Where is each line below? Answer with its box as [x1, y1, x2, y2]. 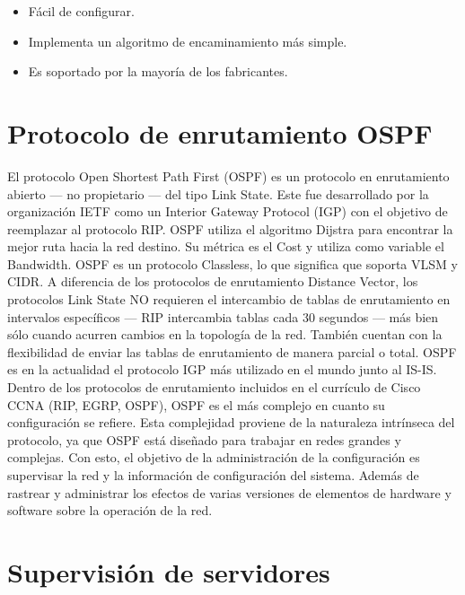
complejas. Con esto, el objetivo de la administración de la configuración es [7, 448, 420, 467]
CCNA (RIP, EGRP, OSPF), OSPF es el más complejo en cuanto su [7, 395, 385, 414]
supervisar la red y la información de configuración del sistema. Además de [7, 466, 419, 484]
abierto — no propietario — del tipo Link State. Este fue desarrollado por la [7, 184, 429, 203]
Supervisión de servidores [7, 553, 330, 590]
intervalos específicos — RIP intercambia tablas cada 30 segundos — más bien [7, 307, 439, 326]
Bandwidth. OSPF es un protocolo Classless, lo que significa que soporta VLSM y [7, 254, 458, 273]
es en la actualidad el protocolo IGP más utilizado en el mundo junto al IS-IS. [7, 360, 437, 379]
